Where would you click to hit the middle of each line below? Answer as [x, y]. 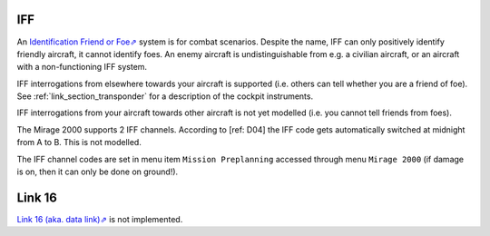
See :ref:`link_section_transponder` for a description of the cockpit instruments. [165, 96]
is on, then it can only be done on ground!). [98, 172]
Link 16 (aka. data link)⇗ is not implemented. [100, 219]
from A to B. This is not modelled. [79, 143]
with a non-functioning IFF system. [82, 67]
